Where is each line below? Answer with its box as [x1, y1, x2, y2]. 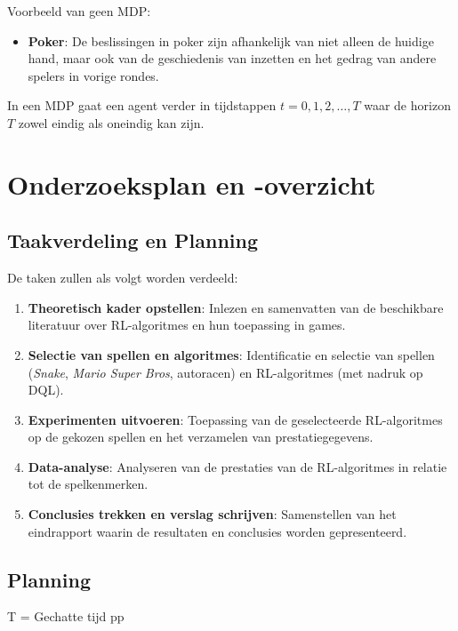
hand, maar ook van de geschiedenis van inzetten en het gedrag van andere [28, 49, 437, 68]
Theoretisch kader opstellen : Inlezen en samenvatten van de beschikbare [28, 298, 444, 316]
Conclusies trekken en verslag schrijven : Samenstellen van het [28, 505, 397, 523]
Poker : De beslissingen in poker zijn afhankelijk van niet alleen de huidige [28, 31, 434, 50]
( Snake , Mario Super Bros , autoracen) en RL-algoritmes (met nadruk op [28, 363, 423, 381]
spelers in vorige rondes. [28, 66, 159, 84]
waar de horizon [364, 96, 451, 115]
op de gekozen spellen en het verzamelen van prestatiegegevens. [28, 427, 374, 446]
